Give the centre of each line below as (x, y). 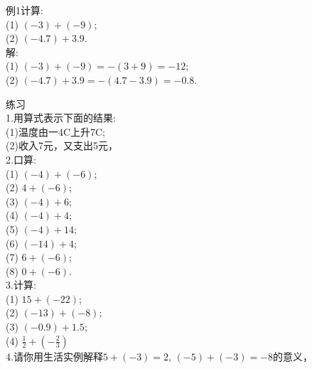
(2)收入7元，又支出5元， (62, 145)
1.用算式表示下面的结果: (61, 118)
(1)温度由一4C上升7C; (55, 131)
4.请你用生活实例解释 (54, 356)
